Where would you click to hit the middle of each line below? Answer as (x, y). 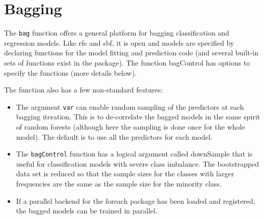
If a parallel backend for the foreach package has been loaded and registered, (136, 200)
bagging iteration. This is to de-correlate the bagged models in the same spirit (138, 117)
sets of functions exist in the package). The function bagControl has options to (127, 62)
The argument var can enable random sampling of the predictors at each (130, 106)
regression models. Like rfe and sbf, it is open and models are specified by (119, 42)
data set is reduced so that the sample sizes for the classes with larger (125, 174)
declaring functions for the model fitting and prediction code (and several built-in (131, 53)
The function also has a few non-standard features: (84, 90)
